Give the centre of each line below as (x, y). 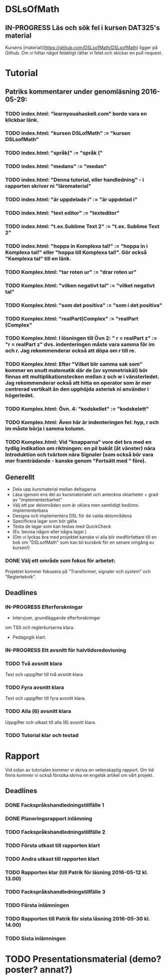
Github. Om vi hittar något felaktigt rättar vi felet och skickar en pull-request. (84, 53)
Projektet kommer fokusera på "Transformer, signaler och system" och (78, 571)
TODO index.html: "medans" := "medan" (56, 166)
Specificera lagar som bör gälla (44, 521)
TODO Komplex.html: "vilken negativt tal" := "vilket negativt (80, 285)
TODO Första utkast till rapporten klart (52, 845)
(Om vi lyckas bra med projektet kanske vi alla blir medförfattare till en (84, 537)
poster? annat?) (39, 970)
